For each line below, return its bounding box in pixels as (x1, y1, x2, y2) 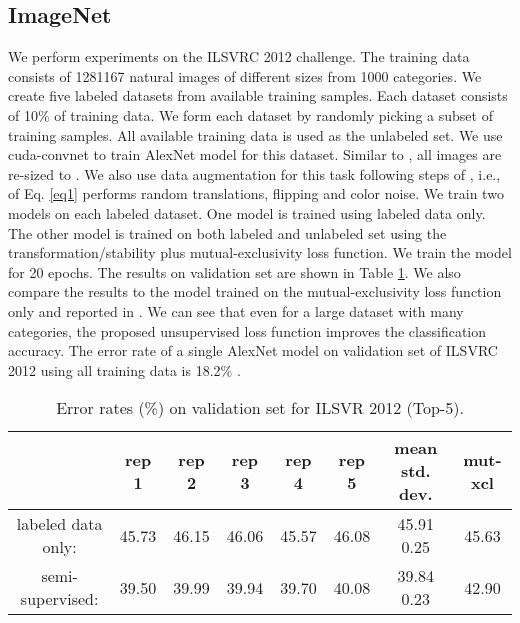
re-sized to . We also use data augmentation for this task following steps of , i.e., (8, 163, 501, 184)
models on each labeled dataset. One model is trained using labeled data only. (8, 202, 486, 223)
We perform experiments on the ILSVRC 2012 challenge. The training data (8, 46, 470, 67)
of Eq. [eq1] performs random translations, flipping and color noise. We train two (8, 183, 504, 204)
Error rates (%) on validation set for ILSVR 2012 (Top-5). (56, 396, 464, 420)
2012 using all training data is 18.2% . (8, 359, 241, 380)
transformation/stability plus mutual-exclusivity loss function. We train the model (8, 242, 512, 263)
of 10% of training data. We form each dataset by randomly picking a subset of (8, 104, 493, 125)
